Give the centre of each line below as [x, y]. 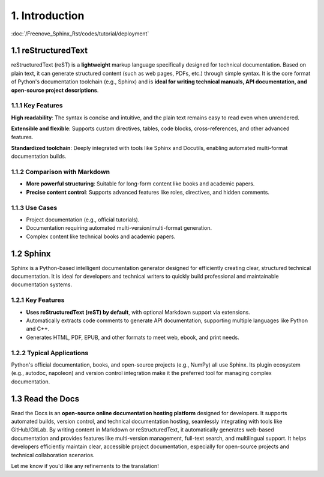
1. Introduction [48, 16]
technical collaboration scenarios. [53, 455]
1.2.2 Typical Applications [50, 353]
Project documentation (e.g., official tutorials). [83, 220]
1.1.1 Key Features [37, 106]
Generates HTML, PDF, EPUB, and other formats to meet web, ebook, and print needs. [133, 337]
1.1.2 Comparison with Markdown [61, 172]
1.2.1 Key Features [38, 300]
